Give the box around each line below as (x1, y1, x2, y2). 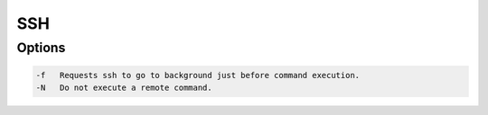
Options (16, 40, 66, 56)
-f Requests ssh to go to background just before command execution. (35, 70, 361, 80)
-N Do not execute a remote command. (35, 83, 212, 93)
